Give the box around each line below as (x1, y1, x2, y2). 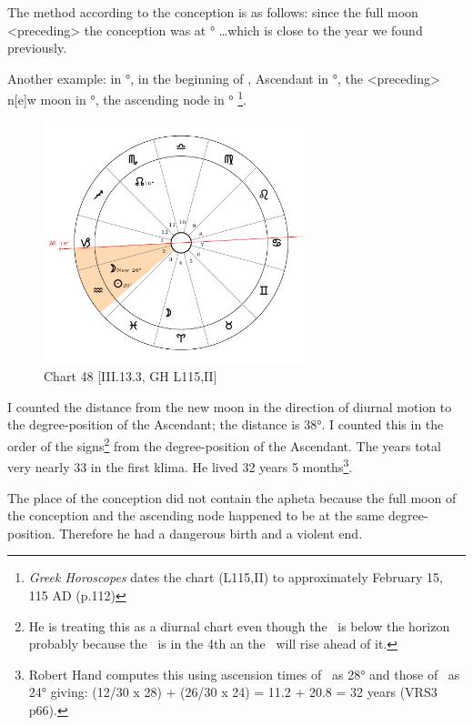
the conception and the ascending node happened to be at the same (7, 506, 385, 525)
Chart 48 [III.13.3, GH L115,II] (44, 367, 217, 386)
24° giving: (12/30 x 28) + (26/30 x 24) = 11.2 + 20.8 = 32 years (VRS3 (28, 682, 438, 701)
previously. (7, 38, 67, 57)
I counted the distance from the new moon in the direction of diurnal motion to (7, 397, 452, 416)
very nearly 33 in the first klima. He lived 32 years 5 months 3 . (7, 455, 353, 476)
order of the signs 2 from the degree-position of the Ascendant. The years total (7, 434, 441, 455)
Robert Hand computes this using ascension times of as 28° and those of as (28, 664, 460, 683)
